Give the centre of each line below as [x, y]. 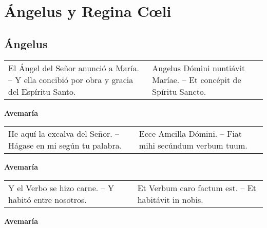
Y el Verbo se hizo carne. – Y [61, 188]
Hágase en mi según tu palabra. [65, 146]
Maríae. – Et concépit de [197, 79]
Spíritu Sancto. [179, 91]
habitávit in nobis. [170, 199]
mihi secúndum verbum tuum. [193, 146]
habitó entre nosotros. [47, 199]
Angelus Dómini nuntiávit [199, 68]
